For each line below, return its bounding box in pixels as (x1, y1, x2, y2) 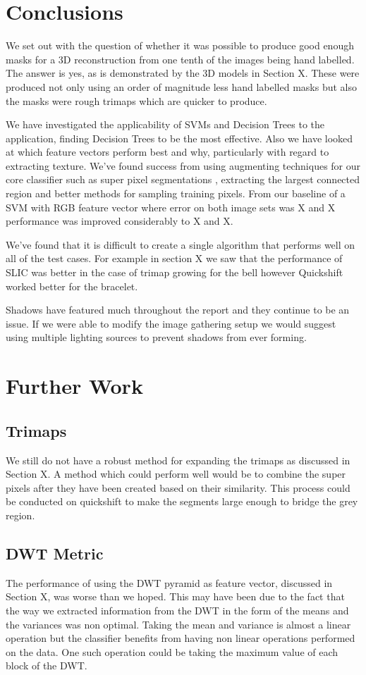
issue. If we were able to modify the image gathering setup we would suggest (6, 316, 336, 330)
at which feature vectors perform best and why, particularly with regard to (6, 144, 329, 159)
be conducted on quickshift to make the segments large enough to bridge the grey (6, 494, 358, 509)
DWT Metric (6, 542, 104, 564)
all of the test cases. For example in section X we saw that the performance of (6, 251, 343, 266)
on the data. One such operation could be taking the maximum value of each (6, 644, 338, 659)
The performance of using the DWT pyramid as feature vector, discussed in (6, 575, 333, 590)
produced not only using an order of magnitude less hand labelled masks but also (6, 79, 358, 94)
